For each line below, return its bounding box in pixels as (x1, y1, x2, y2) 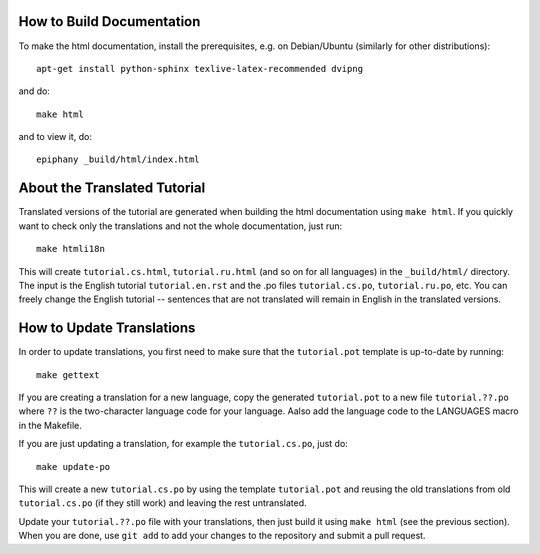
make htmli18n (36, 243, 105, 255)
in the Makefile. (18, 419, 82, 431)
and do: (18, 85, 50, 97)
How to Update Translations (18, 320, 196, 337)
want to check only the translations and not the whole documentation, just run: (18, 220, 343, 232)
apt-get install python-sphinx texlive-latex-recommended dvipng (36, 63, 364, 74)
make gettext (36, 369, 100, 380)
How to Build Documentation (18, 13, 201, 30)
